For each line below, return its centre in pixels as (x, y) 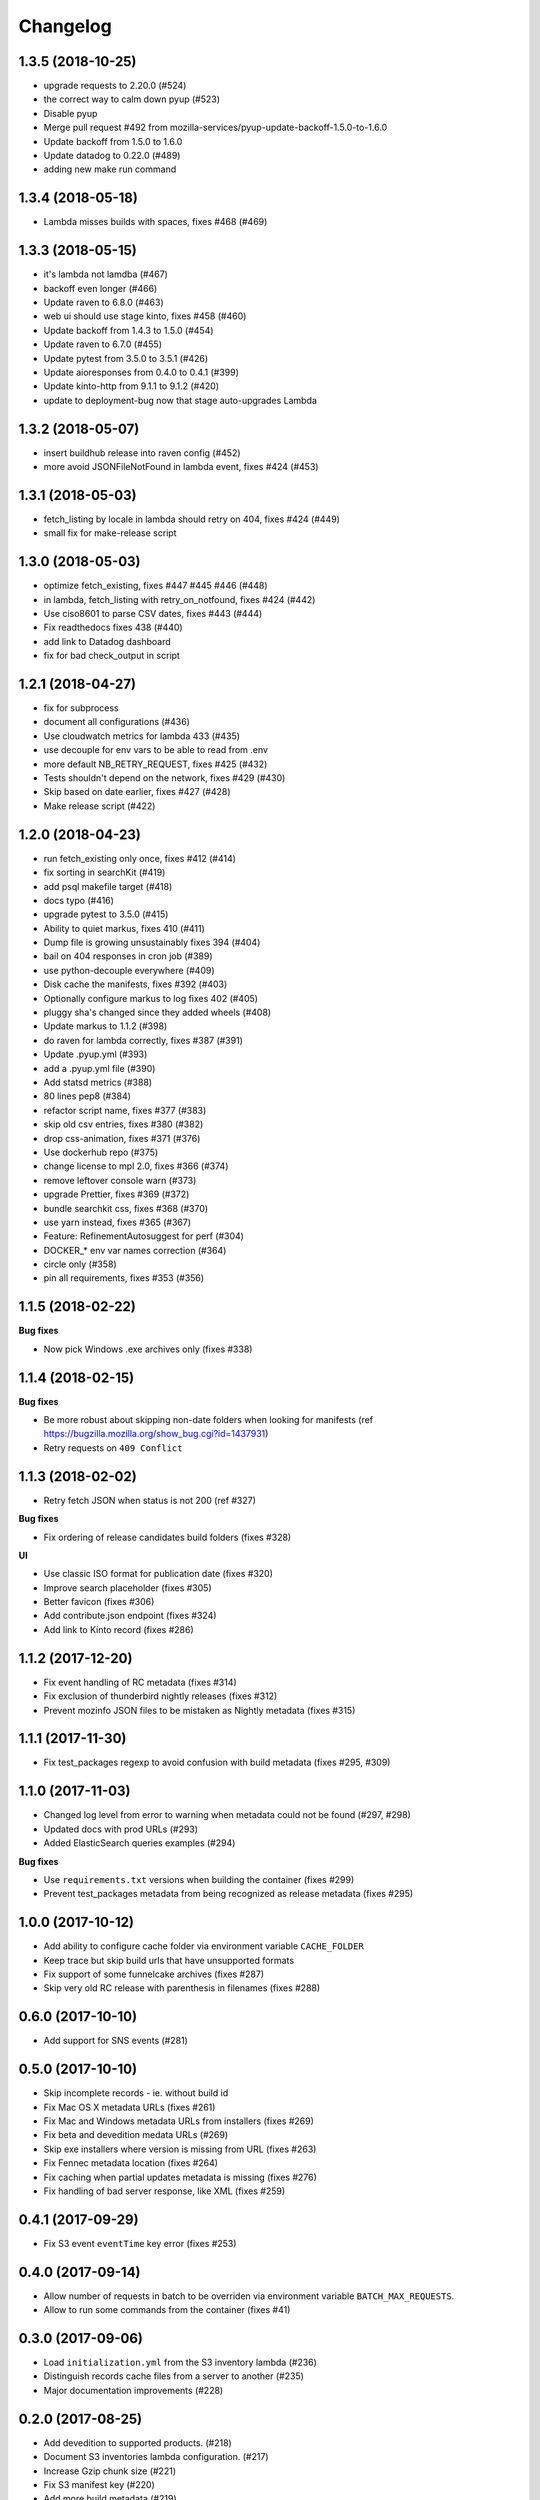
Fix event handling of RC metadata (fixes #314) (140, 1682)
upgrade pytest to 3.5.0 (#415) (106, 914)
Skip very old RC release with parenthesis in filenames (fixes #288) (182, 1988)
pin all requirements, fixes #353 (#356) (124, 1278)
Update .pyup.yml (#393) (95, 1054)
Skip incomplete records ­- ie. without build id (136, 2093)
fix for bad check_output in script (111, 656)
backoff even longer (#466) (100, 288)
